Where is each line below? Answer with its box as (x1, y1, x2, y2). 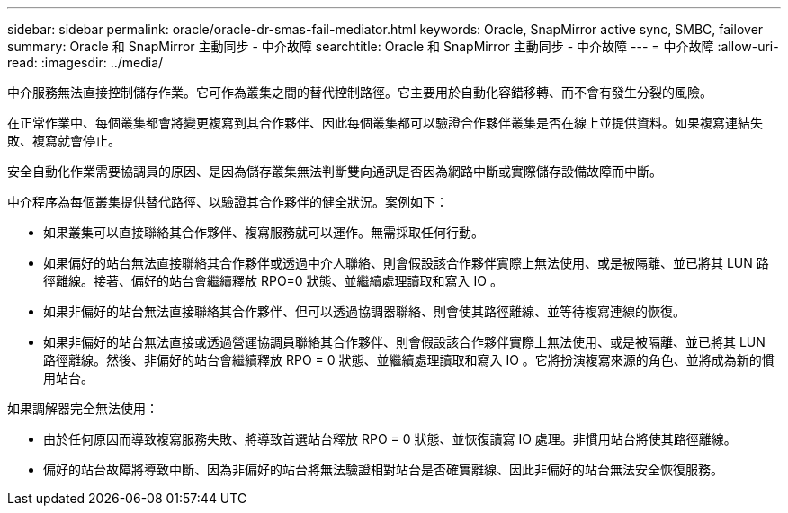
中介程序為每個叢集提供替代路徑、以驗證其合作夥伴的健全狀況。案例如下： (7, 194, 448, 209)
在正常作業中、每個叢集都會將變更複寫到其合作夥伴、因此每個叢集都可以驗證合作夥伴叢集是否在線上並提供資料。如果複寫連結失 (7, 115, 763, 130)
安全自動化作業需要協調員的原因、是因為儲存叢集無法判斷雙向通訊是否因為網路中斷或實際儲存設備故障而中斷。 (7, 164, 662, 179)
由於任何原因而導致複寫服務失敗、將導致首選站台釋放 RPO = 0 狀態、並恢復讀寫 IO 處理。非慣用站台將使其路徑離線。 (43, 431, 737, 447)
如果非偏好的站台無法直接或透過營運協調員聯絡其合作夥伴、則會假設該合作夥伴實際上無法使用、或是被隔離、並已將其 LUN (43, 334, 766, 349)
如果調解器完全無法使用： (7, 401, 158, 416)
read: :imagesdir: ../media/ (7, 55, 164, 70)
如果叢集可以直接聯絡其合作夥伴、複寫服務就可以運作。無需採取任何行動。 (43, 225, 484, 240)
